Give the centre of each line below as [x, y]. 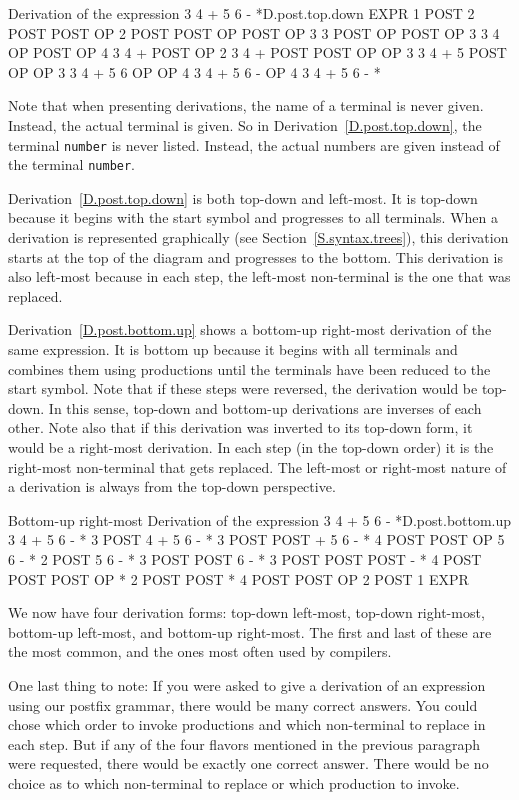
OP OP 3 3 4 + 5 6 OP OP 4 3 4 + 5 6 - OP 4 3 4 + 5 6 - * [194, 71]
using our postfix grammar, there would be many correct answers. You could [243, 704]
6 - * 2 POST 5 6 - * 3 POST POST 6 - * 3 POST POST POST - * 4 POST [245, 558]
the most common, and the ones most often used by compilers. [200, 651]
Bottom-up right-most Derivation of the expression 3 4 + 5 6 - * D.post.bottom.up [260, 519]
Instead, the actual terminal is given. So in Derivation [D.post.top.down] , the [245, 124]
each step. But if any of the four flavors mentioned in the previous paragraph [244, 743]
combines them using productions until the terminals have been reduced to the [249, 368]
